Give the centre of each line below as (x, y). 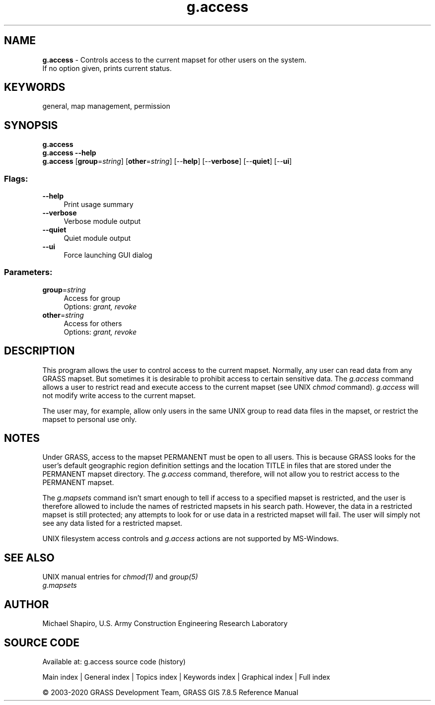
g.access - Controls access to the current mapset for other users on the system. (175, 60)
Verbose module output (102, 221)
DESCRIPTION (39, 351)
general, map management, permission (106, 106)
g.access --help (69, 153)
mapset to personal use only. (90, 419)
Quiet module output (97, 238)
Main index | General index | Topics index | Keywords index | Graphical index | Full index (186, 677)
